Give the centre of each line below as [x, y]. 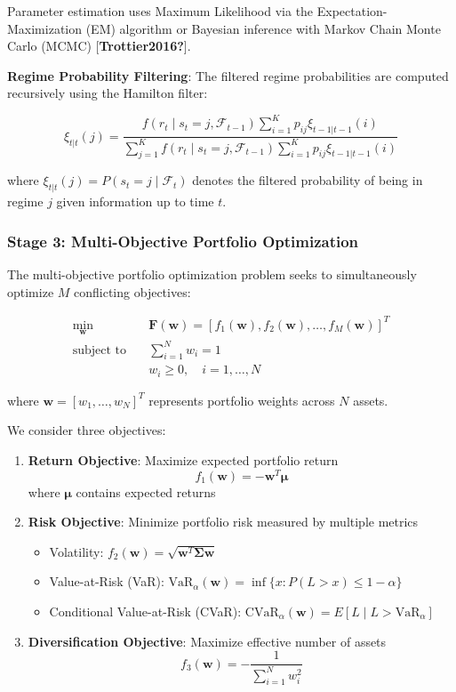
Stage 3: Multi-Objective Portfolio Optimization [183, 241]
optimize [31, 291]
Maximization [45, 28]
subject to [100, 350]
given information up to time [135, 201]
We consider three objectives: [87, 430]
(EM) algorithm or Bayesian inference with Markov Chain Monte [263, 28]
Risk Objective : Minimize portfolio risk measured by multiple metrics [223, 522]
